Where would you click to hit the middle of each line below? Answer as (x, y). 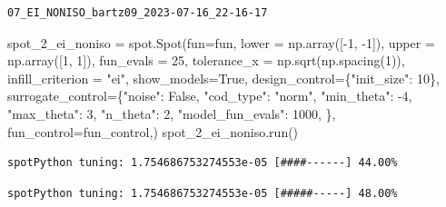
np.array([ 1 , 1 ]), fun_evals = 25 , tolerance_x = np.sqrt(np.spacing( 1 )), (206, 60)
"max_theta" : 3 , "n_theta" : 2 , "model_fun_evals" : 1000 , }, (172, 113)
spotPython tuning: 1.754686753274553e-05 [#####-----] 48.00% (203, 193)
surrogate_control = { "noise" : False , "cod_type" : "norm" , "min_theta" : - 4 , (210, 96)
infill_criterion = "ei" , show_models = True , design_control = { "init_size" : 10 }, (223, 78)
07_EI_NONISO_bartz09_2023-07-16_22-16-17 (138, 13)
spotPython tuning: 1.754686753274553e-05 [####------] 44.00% (203, 163)
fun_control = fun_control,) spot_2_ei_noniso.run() (153, 131)
